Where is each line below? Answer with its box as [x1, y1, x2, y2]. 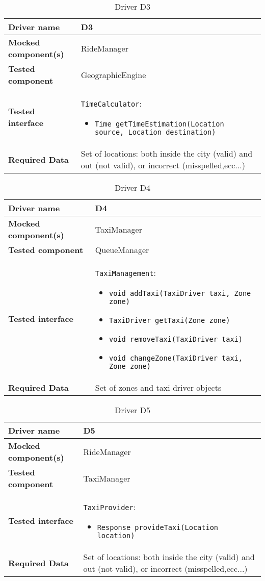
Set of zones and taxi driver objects [95, 382, 222, 393]
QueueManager [95, 244, 149, 256]
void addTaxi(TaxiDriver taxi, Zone [109, 289, 251, 297]
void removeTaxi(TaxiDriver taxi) [109, 335, 243, 343]
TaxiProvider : [83, 501, 136, 513]
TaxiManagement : [95, 267, 156, 279]
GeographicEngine [81, 68, 146, 81]
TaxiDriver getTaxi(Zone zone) [109, 316, 230, 324]
